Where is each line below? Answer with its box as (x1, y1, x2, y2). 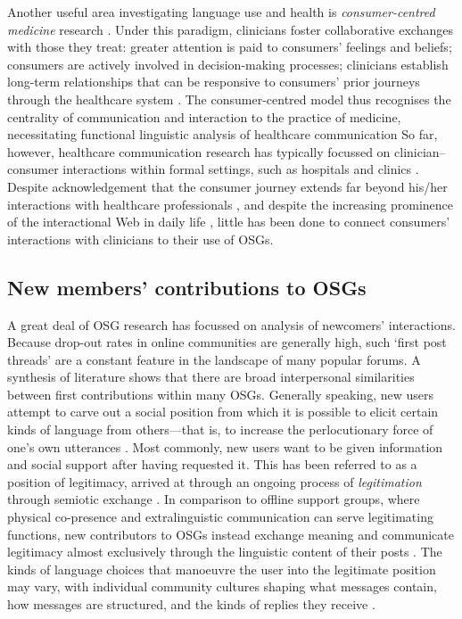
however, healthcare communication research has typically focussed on (7, 142, 391, 161)
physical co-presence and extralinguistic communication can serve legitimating (7, 508, 433, 526)
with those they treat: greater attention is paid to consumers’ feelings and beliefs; (7, 37, 452, 56)
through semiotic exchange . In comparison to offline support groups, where (7, 490, 420, 508)
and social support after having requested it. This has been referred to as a (7, 455, 417, 474)
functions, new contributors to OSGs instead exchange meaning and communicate (7, 524, 454, 543)
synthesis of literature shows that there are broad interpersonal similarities (7, 367, 415, 386)
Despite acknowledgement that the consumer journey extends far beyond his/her (7, 177, 448, 195)
